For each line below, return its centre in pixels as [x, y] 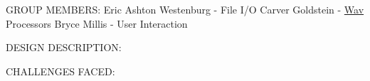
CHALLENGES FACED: [60, 71]
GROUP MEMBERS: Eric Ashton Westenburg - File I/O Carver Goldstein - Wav [185, 9]
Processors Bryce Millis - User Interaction [97, 23]
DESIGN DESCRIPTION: [64, 47]
